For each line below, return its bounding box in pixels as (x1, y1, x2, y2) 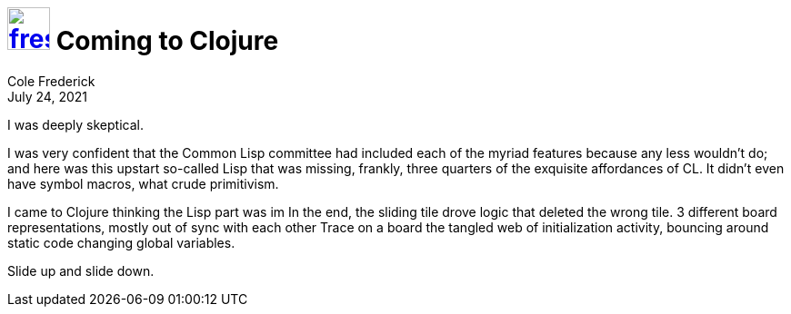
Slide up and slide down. (7, 262, 155, 279)
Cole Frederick (7, 73, 95, 89)
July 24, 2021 (7, 88, 87, 104)
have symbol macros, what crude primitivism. (7, 175, 279, 191)
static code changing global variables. (7, 234, 235, 250)
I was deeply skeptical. (7, 116, 144, 132)
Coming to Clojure (55, 25, 279, 56)
